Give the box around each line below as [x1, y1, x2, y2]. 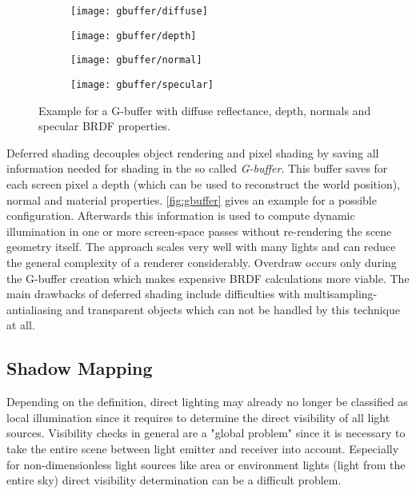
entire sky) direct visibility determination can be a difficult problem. [6, 472, 342, 488]
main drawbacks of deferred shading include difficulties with [6, 285, 301, 302]
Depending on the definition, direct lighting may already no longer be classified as [6, 393, 408, 410]
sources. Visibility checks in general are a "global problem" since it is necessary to [6, 424, 406, 441]
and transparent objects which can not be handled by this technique [66, 301, 400, 317]
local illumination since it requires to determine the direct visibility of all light [6, 408, 390, 425]
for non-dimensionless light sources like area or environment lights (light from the [6, 456, 406, 472]
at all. [6, 317, 35, 333]
